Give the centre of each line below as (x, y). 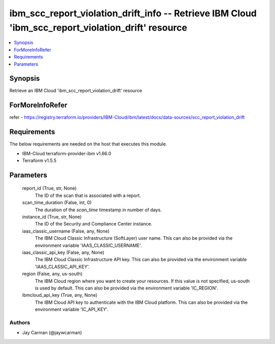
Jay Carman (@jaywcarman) (52, 333)
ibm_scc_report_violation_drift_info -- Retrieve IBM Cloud (133, 13)
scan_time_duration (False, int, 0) (57, 203)
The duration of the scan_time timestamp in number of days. (98, 210)
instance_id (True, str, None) (52, 217)
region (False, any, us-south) (52, 274)
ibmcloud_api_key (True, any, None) (60, 295)
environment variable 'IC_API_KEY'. (72, 309)
